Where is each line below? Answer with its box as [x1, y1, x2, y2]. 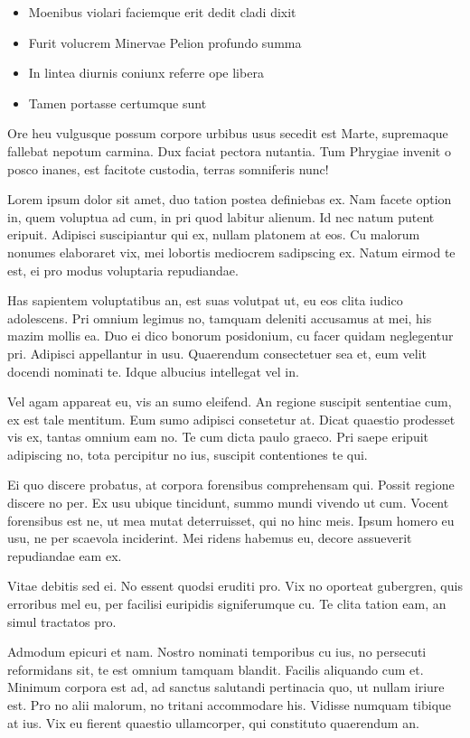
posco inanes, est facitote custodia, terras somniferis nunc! [7, 159, 329, 178]
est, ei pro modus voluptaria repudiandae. [7, 260, 239, 279]
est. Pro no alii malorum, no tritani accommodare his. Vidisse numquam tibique [7, 696, 452, 714]
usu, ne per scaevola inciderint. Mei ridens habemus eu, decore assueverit [7, 528, 412, 547]
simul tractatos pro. [7, 612, 117, 631]
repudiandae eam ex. [7, 546, 122, 565]
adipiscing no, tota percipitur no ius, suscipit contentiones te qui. [7, 444, 368, 463]
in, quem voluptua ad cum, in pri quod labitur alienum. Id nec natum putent [7, 207, 435, 226]
